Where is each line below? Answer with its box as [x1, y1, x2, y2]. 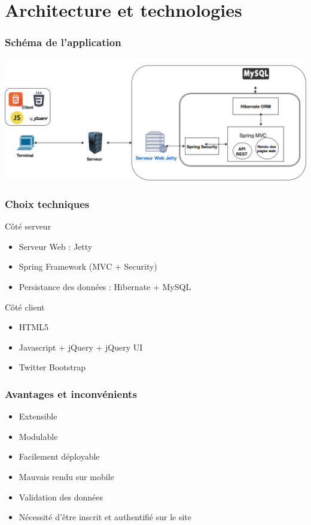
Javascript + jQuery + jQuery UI [19, 340, 143, 353]
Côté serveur [5, 220, 51, 233]
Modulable [19, 430, 58, 442]
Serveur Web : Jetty [19, 240, 93, 252]
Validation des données [19, 490, 103, 503]
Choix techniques [5, 196, 90, 211]
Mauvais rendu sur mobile [19, 470, 114, 482]
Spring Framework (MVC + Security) [19, 260, 157, 273]
